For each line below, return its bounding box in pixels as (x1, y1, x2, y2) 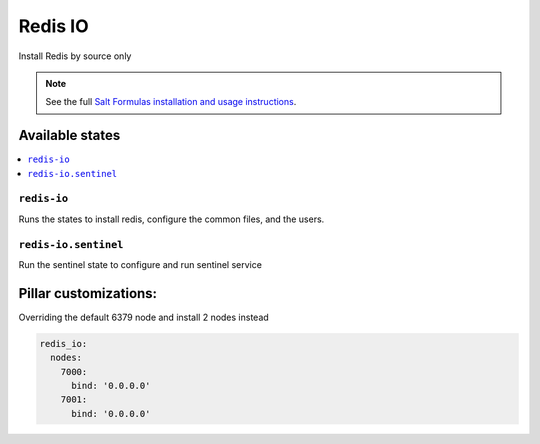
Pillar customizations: (18, 285, 158, 302)
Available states (18, 127, 121, 144)
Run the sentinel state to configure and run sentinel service (18, 258, 262, 270)
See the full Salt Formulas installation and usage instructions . (45, 96, 297, 108)
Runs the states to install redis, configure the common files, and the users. (18, 213, 325, 225)
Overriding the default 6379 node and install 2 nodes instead (18, 311, 269, 323)
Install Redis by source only (18, 50, 132, 62)
